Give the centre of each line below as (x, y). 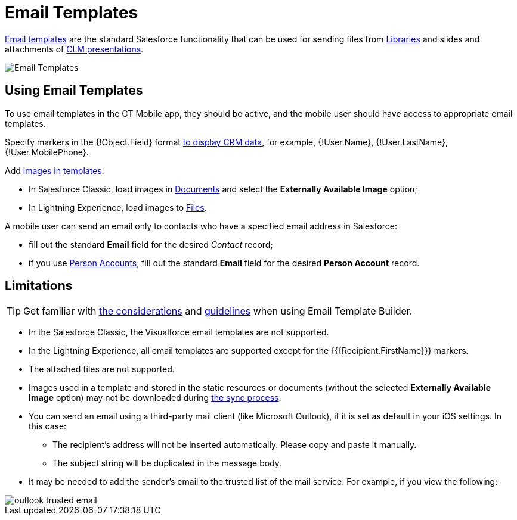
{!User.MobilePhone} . (47, 152)
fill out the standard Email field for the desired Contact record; (151, 244)
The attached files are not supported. (102, 369)
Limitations (39, 286)
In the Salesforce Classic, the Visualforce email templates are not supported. (179, 332)
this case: (48, 426)
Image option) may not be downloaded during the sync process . (155, 398)
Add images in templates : (55, 170)
